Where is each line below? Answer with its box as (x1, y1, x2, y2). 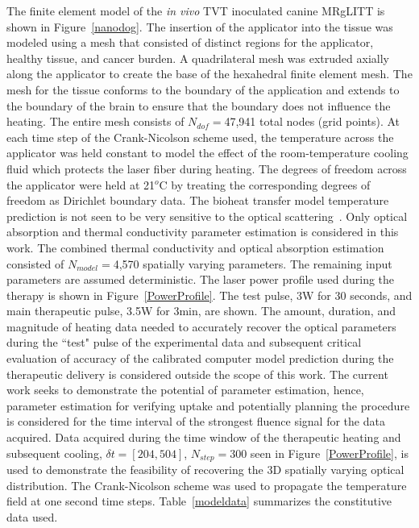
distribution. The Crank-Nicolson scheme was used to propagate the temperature (6, 476, 407, 493)
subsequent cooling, (6, 444, 102, 461)
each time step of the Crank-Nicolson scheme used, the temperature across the (6, 128, 394, 145)
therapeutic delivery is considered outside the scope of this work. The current (6, 365, 388, 382)
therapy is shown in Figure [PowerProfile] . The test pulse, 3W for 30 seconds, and (6, 286, 413, 303)
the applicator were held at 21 (6, 176, 156, 193)
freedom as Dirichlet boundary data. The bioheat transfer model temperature (6, 192, 389, 209)
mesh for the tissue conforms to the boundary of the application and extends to (6, 81, 400, 98)
